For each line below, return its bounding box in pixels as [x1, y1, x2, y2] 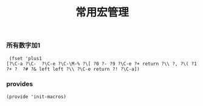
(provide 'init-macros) [6, 93, 67, 100]
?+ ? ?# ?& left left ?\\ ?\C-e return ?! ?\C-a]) [6, 66, 140, 72]
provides [6, 80, 33, 88]
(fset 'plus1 [9, 55, 43, 61]
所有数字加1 [6, 41, 41, 50]
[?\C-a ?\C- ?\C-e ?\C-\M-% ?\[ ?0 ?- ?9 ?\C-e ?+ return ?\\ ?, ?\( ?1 [6, 61, 198, 67]
